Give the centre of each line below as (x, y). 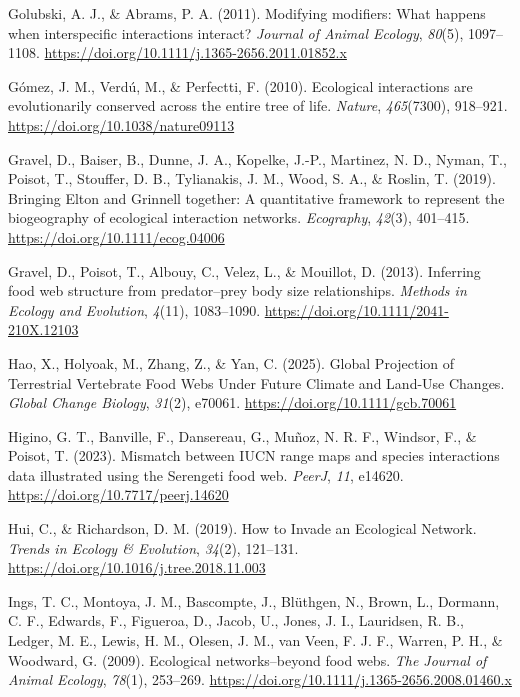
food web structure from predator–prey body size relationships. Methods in (237, 290)
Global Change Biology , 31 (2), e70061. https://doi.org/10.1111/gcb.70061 (232, 402)
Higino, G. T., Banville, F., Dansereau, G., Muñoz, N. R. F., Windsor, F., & (242, 435)
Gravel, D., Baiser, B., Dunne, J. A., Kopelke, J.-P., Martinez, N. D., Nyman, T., (257, 158)
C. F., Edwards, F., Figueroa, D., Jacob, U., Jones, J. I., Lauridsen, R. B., (236, 620)
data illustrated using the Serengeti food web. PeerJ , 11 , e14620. (206, 474)
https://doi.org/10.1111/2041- (356, 309)
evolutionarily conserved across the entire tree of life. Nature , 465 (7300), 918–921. (258, 105)
